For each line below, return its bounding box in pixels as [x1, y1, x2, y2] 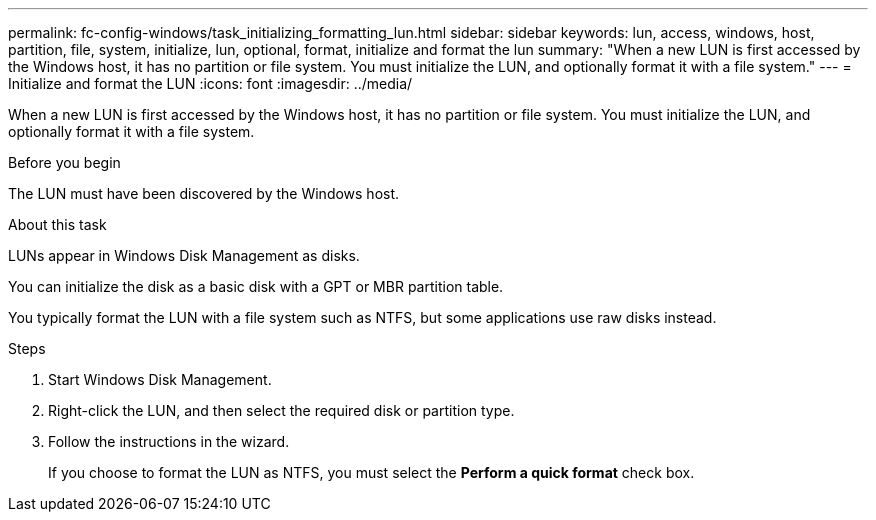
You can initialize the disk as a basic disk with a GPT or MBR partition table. [8, 278, 504, 295]
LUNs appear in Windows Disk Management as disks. [8, 247, 360, 264]
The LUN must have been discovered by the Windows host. [8, 185, 400, 202]
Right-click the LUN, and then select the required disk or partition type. [48, 402, 515, 419]
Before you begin [8, 154, 121, 171]
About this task [8, 216, 107, 233]
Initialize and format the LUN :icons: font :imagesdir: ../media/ [8, 75, 413, 92]
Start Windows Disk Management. [48, 371, 272, 388]
